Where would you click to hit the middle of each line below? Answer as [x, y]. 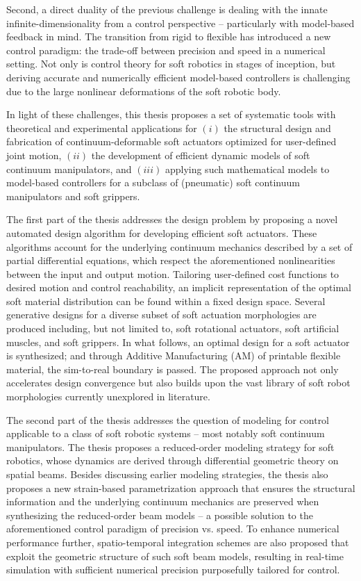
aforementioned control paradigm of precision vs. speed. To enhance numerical [173, 529]
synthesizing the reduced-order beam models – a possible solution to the [160, 515]
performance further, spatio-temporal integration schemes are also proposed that [178, 542]
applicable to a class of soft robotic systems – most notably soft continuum [166, 433]
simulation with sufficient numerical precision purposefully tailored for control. [173, 570]
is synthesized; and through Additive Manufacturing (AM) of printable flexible [174, 355]
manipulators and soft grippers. [73, 196]
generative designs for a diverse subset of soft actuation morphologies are [161, 314]
